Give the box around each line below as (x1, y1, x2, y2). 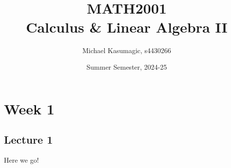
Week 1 (4, 98, 55, 118)
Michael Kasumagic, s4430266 (82, 45, 172, 56)
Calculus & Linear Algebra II (26, 17, 228, 37)
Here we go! (4, 154, 39, 165)
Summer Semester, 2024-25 (86, 61, 167, 72)
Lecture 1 (4, 132, 53, 147)
